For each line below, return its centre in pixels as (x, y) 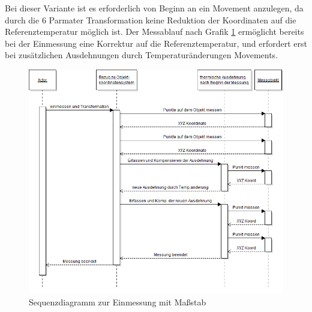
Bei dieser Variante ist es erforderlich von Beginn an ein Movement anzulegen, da (154, 8)
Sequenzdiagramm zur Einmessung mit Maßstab (118, 302)
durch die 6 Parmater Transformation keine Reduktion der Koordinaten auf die (151, 19)
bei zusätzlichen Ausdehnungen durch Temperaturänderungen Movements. (142, 55)
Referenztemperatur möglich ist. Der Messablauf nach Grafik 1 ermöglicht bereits (154, 31)
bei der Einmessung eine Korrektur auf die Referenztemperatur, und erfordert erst (156, 43)
